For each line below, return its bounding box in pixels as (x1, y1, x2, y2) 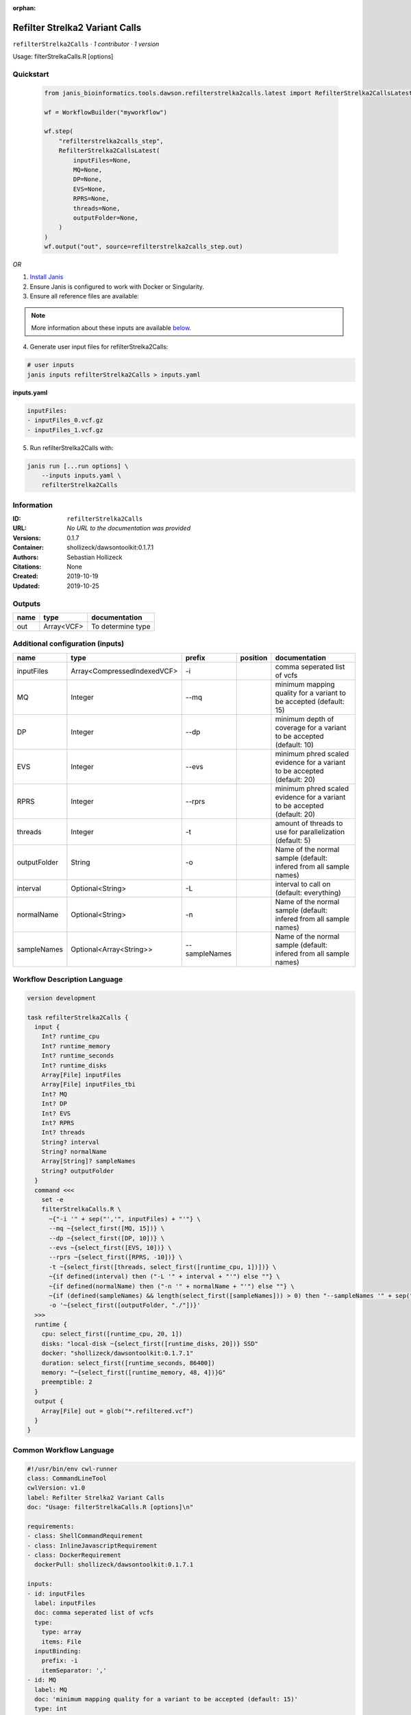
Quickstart (12, 69, 49, 79)
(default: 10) (275, 740, 314, 749)
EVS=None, (73, 185, 106, 193)
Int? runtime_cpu (41, 1032, 100, 1041)
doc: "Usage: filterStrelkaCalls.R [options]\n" (27, 1503, 194, 1511)
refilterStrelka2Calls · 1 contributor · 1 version (12, 40, 160, 48)
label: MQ (34, 1686, 68, 1694)
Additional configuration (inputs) (12, 639, 125, 648)
